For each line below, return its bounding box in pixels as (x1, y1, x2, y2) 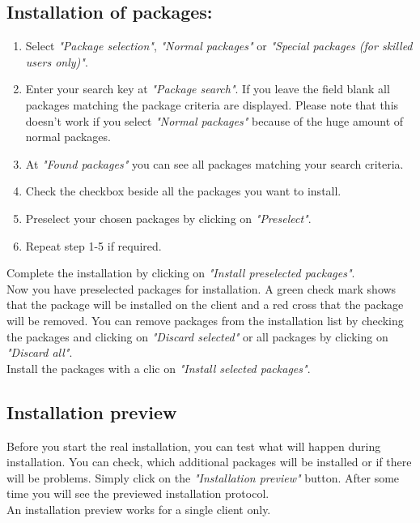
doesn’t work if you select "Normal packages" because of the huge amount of (25, 112, 404, 129)
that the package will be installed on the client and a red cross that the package (6, 296, 404, 313)
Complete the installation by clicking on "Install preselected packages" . (6, 264, 355, 281)
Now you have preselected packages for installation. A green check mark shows (6, 280, 397, 297)
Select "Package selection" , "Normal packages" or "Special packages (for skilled (25, 37, 413, 54)
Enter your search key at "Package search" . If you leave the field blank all (25, 80, 390, 97)
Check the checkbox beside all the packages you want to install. (25, 182, 342, 199)
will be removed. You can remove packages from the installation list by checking (6, 311, 404, 328)
